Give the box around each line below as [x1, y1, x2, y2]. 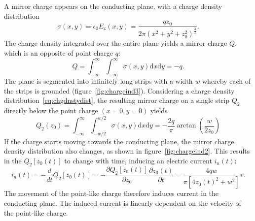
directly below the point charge [4, 105, 98, 115]
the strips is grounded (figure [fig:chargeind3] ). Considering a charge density [4, 85, 235, 95]
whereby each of [202, 75, 251, 86]
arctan [177, 122, 196, 129]
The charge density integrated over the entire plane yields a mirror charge [4, 38, 227, 48]
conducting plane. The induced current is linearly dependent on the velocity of [4, 198, 241, 208]
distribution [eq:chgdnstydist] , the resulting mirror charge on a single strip [4, 95, 229, 105]
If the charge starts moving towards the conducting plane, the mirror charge [4, 136, 234, 146]
